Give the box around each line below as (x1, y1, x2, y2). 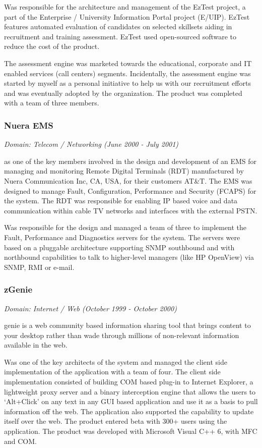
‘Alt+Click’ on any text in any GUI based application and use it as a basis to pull (4, 396, 258, 407)
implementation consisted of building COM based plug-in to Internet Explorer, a (4, 376, 253, 387)
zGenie (4, 283, 33, 296)
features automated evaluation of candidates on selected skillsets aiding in (4, 21, 232, 32)
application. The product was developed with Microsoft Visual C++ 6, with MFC (4, 426, 257, 436)
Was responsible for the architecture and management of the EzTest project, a (4, 2, 246, 12)
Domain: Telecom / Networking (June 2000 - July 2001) (4, 139, 179, 149)
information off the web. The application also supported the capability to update (4, 406, 254, 416)
